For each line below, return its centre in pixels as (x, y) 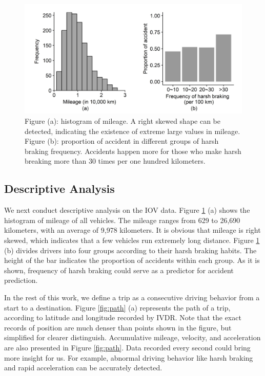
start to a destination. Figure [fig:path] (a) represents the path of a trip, (117, 307)
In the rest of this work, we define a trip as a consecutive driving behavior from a (132, 297)
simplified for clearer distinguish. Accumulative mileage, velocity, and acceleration (132, 337)
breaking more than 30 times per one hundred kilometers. (115, 161)
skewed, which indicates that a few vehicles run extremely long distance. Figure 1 (132, 240)
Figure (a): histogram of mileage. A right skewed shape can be (123, 121)
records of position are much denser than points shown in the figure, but (118, 327)
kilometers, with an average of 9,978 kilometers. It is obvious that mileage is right (132, 230)
